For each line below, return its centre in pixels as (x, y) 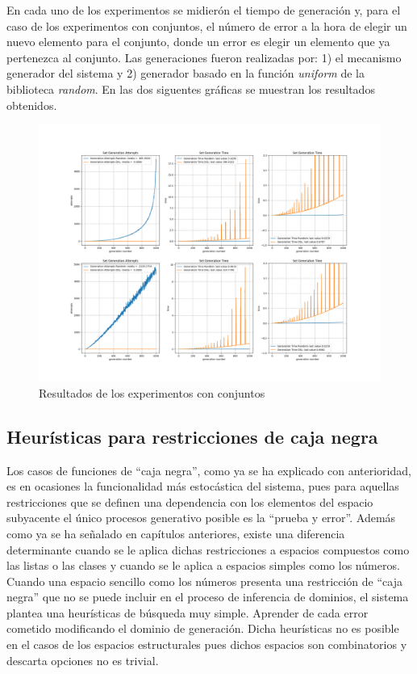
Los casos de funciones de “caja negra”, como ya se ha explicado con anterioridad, (209, 470)
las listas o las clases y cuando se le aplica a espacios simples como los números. (203, 565)
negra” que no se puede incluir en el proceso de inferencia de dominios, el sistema (208, 597)
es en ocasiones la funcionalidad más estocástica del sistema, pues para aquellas (203, 486)
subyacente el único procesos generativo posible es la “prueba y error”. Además (201, 518)
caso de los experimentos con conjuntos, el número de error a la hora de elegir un (207, 25)
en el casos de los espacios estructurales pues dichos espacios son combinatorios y (207, 645)
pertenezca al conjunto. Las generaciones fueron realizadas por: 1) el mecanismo (204, 57)
